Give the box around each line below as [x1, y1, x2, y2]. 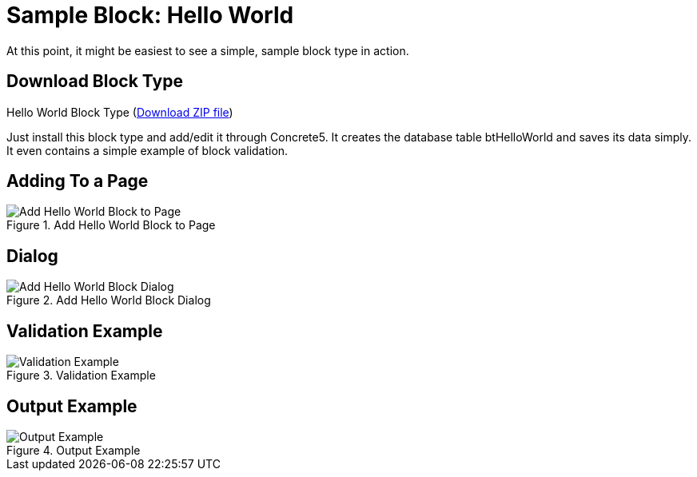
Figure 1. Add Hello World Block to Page [6, 218, 216, 233]
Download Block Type [6, 71, 183, 92]
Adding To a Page [6, 171, 149, 192]
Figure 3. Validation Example [6, 368, 156, 383]
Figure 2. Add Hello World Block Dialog [6, 293, 211, 308]
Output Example [6, 396, 137, 416]
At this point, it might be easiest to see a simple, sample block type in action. [6, 43, 409, 58]
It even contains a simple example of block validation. [6, 143, 289, 157]
